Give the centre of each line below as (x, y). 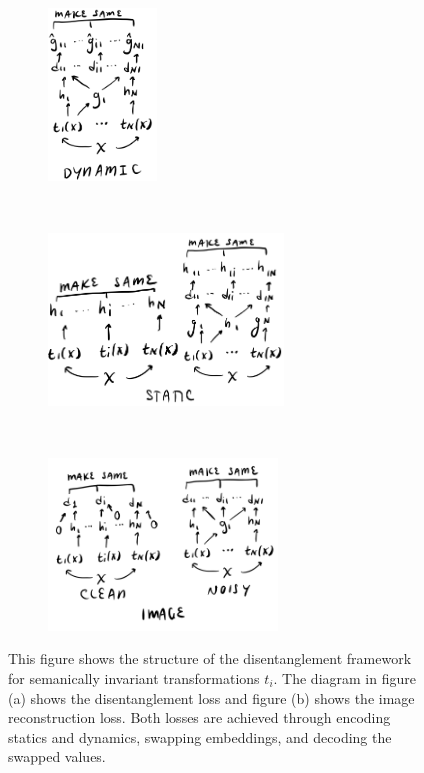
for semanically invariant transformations (134, 677)
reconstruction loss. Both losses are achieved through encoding (199, 717)
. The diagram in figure (344, 677)
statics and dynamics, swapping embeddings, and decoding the (200, 736)
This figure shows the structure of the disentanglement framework (210, 658)
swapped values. (57, 756)
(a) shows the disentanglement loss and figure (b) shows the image (211, 697)
